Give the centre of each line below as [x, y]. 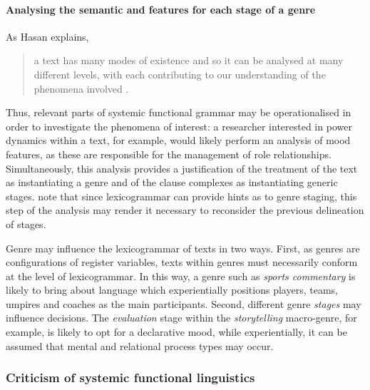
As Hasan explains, [47, 36]
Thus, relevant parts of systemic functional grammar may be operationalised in [179, 112]
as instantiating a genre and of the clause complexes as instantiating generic [172, 182]
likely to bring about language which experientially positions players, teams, [172, 290]
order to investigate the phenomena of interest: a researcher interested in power [179, 126]
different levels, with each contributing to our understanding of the [180, 74]
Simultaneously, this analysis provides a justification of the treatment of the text [182, 168]
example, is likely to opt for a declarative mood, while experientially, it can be [176, 332]
